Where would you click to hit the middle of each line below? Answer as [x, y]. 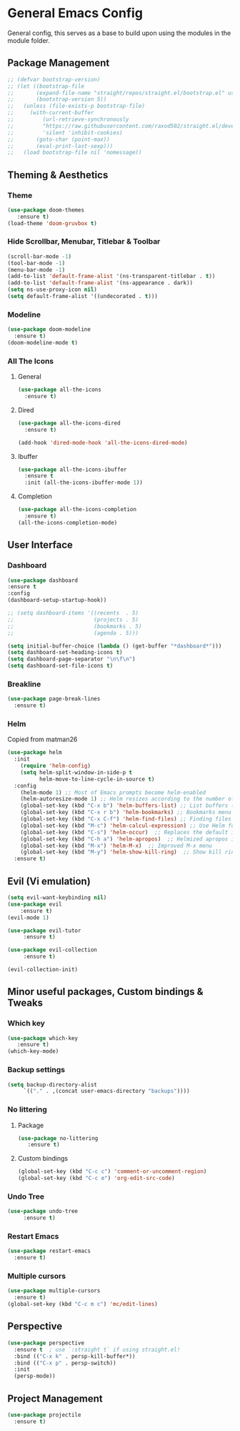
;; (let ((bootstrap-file [46, 86]
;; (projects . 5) [73, 620]
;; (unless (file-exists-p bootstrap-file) [76, 106]
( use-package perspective [46, 1343]
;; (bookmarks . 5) [75, 626]
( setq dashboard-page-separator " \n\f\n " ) [71, 659]
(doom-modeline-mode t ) [43, 343]
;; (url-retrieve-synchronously [69, 119]
